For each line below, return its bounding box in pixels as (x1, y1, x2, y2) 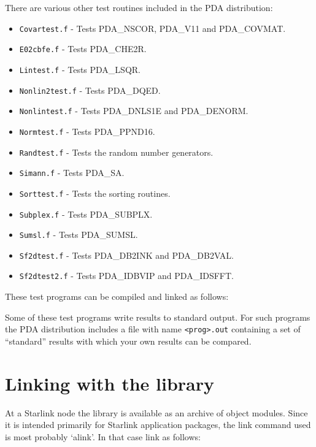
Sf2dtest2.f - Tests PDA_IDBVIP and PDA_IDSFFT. (19, 269, 234, 282)
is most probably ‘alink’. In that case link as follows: (5, 430, 201, 443)
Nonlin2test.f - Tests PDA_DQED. (19, 83, 161, 96)
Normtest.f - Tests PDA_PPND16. (19, 124, 155, 137)
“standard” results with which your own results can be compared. (5, 334, 252, 347)
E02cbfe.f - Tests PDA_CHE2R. (19, 42, 147, 55)
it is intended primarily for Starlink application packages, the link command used (5, 418, 311, 431)
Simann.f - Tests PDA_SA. (19, 166, 125, 179)
